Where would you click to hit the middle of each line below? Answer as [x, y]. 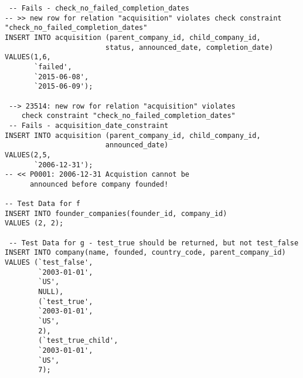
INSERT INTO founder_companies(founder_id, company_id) [116, 213]
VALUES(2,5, [28, 155]
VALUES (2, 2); [34, 223]
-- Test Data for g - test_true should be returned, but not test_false [154, 243]
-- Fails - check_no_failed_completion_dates [99, 8]
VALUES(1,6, [28, 57]
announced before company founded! [99, 184]
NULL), [51, 292]
